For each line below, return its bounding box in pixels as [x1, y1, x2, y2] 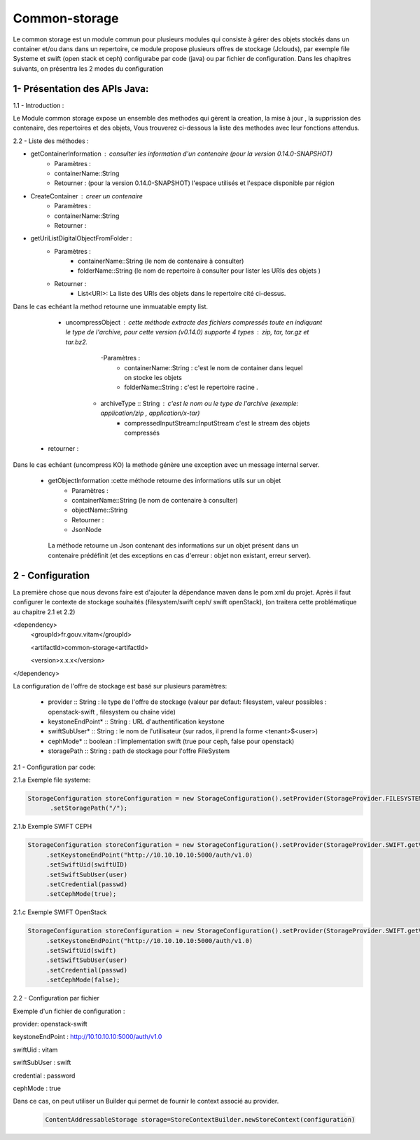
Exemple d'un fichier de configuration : [13, 1007, 125, 1015]
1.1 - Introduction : [13, 101, 64, 109]
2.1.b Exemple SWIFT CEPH [13, 822, 92, 831]
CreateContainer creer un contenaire [30, 191, 143, 200]
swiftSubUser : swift [13, 1059, 71, 1067]
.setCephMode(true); [45, 890, 117, 898]
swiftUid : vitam [13, 1045, 58, 1054]
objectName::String [71, 505, 128, 515]
